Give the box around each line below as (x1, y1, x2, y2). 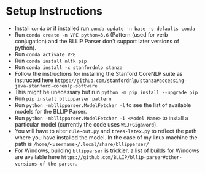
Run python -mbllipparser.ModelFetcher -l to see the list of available (14, 101, 191, 108)
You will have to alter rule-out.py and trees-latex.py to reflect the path (14, 127, 197, 134)
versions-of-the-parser (14, 161, 76, 167)
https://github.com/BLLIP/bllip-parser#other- (61, 154, 182, 160)
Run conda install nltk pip (14, 57, 87, 64)
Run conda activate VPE (14, 50, 76, 57)
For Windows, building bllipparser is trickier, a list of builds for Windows (14, 147, 199, 154)
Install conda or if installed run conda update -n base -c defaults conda (14, 24, 196, 32)
